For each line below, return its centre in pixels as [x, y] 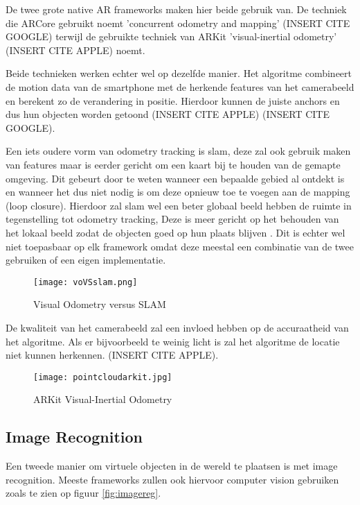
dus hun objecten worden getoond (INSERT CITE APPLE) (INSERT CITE [168, 114]
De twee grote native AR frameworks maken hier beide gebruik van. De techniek [176, 9]
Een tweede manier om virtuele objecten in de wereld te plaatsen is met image [172, 466]
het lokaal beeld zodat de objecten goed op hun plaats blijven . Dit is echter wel [175, 232]
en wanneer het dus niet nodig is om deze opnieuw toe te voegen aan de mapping [178, 192]
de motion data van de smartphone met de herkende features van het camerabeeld [180, 86]
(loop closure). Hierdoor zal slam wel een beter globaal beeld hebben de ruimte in [179, 205]
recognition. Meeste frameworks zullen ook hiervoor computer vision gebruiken [172, 479]
